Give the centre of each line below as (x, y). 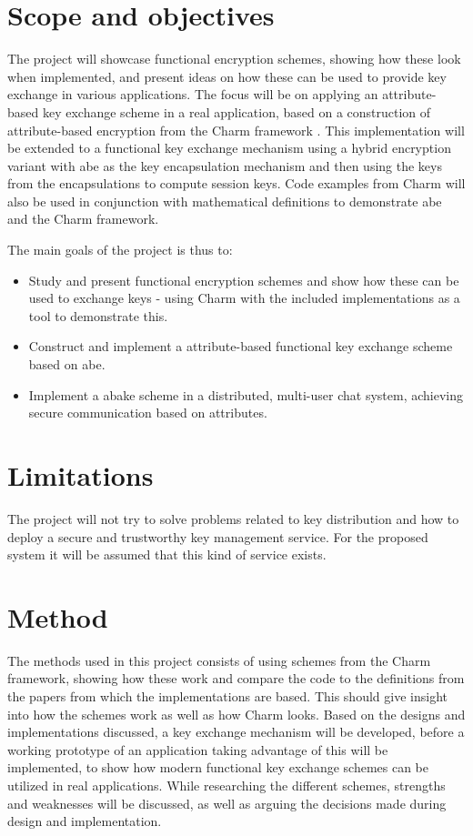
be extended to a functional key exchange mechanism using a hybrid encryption (229, 148)
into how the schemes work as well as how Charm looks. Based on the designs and (236, 714)
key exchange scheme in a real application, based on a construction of (236, 111)
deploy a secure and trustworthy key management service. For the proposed (218, 536)
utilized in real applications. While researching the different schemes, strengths (226, 785)
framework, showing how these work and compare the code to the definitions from (236, 678)
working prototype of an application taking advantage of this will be (198, 749)
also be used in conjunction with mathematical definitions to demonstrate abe (225, 201)
